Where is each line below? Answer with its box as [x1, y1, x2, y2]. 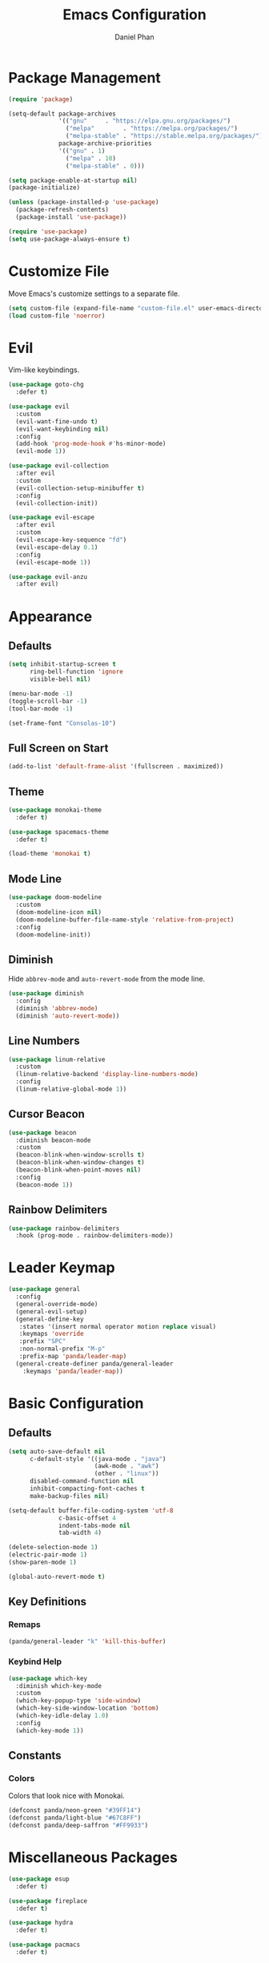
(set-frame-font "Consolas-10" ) [8, 719, 116, 727]
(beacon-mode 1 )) [15, 1180, 74, 1188]
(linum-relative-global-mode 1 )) [15, 1085, 127, 1093]
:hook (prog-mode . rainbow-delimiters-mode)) [15, 1232, 174, 1240]
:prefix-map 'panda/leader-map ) [18, 1353, 127, 1361]
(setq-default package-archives [8, 110, 116, 118]
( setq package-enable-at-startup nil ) [8, 176, 138, 184]
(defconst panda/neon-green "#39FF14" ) [8, 1807, 142, 1815]
